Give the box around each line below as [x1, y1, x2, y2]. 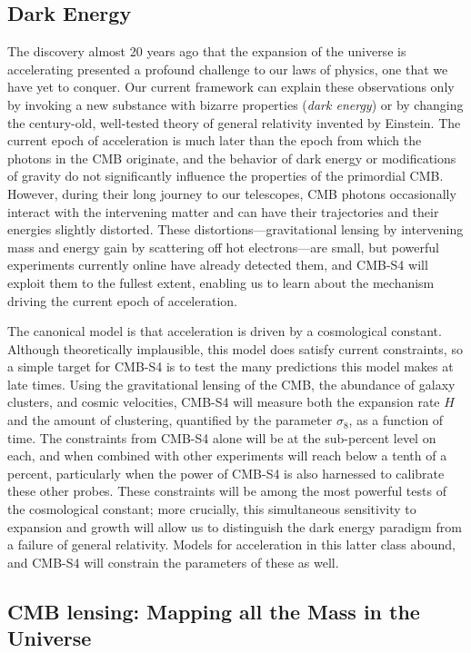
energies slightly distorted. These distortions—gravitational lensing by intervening [7, 220, 464, 239]
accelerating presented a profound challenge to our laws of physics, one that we [7, 59, 448, 78]
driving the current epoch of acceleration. [7, 291, 237, 310]
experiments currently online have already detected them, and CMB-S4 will [7, 255, 428, 274]
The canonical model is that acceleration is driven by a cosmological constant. [7, 322, 442, 341]
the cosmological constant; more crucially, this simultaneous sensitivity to [7, 500, 416, 519]
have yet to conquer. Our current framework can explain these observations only [7, 77, 455, 96]
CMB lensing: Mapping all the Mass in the [7, 597, 420, 625]
